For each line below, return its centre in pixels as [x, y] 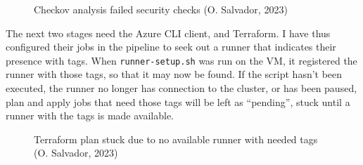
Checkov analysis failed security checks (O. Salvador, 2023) [161, 9]
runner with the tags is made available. [90, 115]
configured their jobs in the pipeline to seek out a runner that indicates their [171, 47]
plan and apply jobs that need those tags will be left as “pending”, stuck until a [178, 101]
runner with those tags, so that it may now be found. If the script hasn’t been [174, 74]
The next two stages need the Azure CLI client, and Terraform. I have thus [168, 33]
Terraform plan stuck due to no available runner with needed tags [176, 139]
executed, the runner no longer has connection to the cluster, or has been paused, [181, 88]
